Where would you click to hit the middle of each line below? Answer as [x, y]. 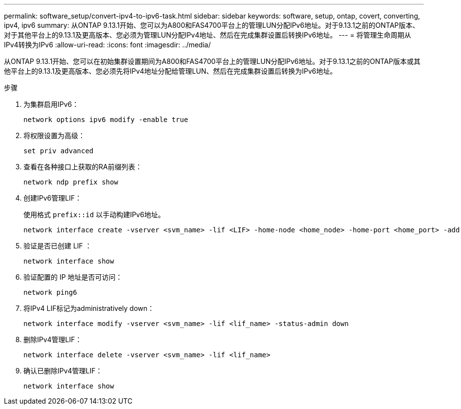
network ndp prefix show [71, 182]
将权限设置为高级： [54, 135]
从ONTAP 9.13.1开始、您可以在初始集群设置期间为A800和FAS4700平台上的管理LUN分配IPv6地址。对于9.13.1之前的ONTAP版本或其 [212, 61]
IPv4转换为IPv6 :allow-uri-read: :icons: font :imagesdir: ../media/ [107, 45]
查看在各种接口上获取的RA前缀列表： [83, 167]
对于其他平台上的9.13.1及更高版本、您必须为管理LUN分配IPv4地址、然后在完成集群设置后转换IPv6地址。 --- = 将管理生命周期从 [208, 35]
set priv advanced [59, 151]
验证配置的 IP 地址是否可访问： [73, 277]
